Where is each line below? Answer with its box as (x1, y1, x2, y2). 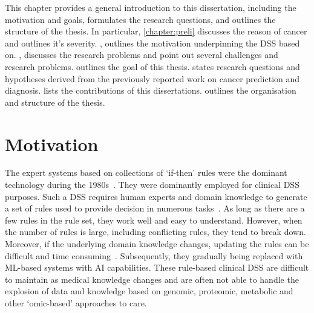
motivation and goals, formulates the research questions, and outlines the (5, 13, 276, 25)
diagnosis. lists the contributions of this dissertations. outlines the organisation (5, 84, 296, 97)
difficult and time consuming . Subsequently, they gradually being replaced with (5, 249, 303, 262)
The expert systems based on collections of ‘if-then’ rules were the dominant (5, 166, 287, 179)
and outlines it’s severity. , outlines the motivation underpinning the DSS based (5, 36, 300, 49)
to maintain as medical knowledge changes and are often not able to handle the (5, 273, 299, 285)
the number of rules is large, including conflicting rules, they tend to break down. (5, 225, 306, 238)
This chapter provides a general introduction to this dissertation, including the (5, 1, 296, 13)
